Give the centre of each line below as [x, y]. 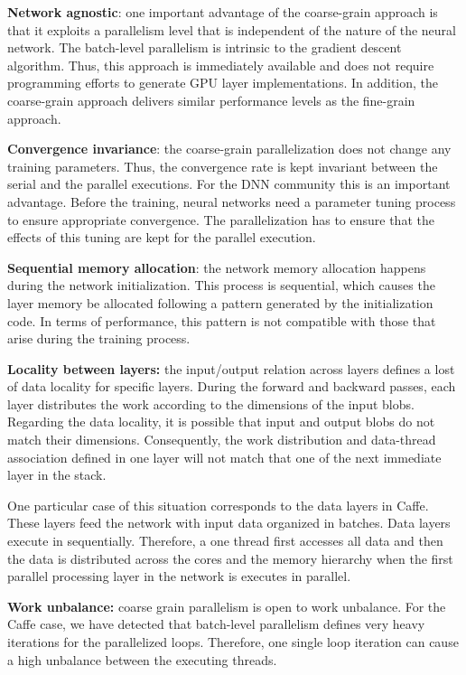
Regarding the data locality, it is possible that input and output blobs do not [221, 422]
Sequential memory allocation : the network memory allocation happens [217, 267]
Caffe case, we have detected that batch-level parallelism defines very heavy [216, 624]
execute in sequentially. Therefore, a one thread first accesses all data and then [225, 541]
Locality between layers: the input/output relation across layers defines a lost [231, 368]
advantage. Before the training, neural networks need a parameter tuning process [232, 201]
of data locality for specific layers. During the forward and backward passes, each [232, 386]
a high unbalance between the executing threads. [142, 659]
